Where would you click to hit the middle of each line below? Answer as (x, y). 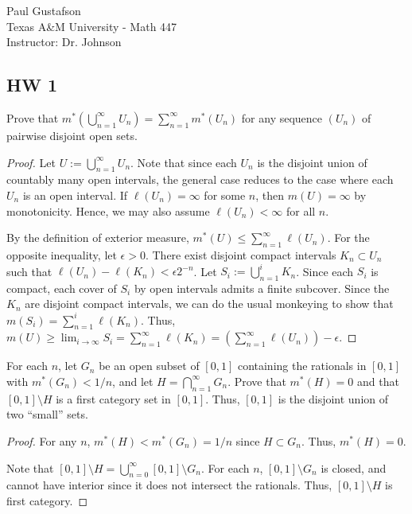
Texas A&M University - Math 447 (92, 26)
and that (378, 381)
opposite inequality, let (62, 254)
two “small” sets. (47, 414)
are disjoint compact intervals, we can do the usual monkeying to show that (209, 304)
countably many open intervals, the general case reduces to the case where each (200, 179)
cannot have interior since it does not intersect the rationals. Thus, (169, 485)
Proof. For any (42, 440)
